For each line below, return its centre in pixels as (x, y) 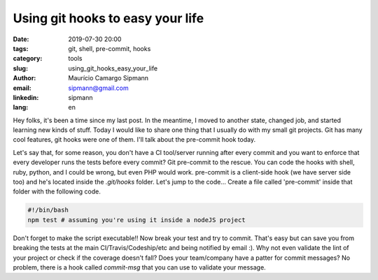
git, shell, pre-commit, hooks (110, 48)
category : (28, 59)
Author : (24, 78)
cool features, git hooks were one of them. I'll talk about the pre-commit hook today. (134, 140)
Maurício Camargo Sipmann (108, 78)
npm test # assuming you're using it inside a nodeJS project (136, 220)
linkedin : (26, 97)
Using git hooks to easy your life (108, 18)
